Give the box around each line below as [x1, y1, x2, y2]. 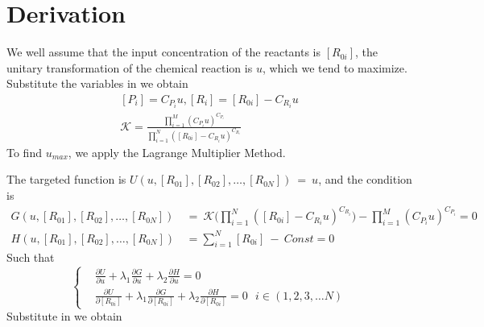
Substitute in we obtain [6, 308, 122, 325]
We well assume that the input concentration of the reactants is [6, 43, 321, 60]
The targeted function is [6, 171, 126, 188]
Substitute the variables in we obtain [6, 75, 188, 92]
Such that [6, 249, 55, 266]
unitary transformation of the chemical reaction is [6, 59, 253, 76]
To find [6, 143, 42, 160]
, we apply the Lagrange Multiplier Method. [68, 143, 286, 160]
